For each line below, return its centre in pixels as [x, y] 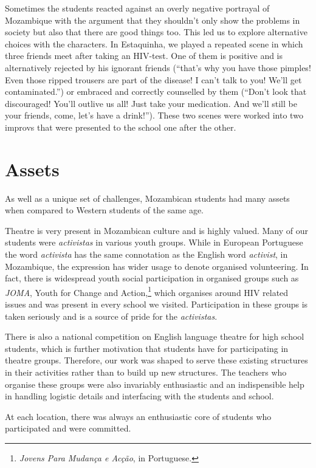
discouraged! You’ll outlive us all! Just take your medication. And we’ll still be [151, 103]
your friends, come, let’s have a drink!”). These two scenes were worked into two [154, 115]
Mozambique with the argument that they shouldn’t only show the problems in [153, 20]
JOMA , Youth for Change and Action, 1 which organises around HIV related [147, 291]
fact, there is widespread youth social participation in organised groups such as [152, 278]
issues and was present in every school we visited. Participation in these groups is [156, 304]
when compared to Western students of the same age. [105, 210]
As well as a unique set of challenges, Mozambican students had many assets [147, 198]
